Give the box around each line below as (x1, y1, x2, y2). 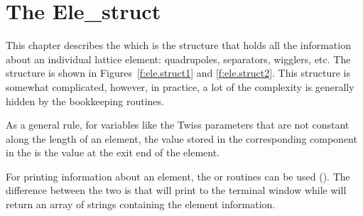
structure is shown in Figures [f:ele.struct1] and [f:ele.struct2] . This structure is (6, 65, 351, 80)
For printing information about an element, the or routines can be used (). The (6, 168, 350, 183)
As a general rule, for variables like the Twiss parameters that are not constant (6, 117, 350, 132)
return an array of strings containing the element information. (6, 197, 276, 212)
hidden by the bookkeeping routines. (6, 93, 164, 108)
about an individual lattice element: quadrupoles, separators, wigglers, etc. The (6, 51, 351, 66)
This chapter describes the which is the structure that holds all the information (6, 38, 351, 53)
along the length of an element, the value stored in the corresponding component (6, 131, 357, 146)
